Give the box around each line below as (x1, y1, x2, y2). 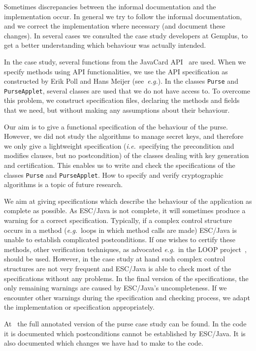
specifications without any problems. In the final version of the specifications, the (4, 273, 249, 283)
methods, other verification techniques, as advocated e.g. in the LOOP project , (4, 244, 247, 254)
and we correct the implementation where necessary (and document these (4, 21, 225, 31)
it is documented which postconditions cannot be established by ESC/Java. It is (4, 328, 246, 338)
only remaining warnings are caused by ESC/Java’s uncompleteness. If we (4, 283, 227, 293)
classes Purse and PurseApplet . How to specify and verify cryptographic (4, 169, 224, 180)
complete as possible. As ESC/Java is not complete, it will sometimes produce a (4, 205, 246, 216)
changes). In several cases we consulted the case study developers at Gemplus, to (4, 30, 248, 40)
